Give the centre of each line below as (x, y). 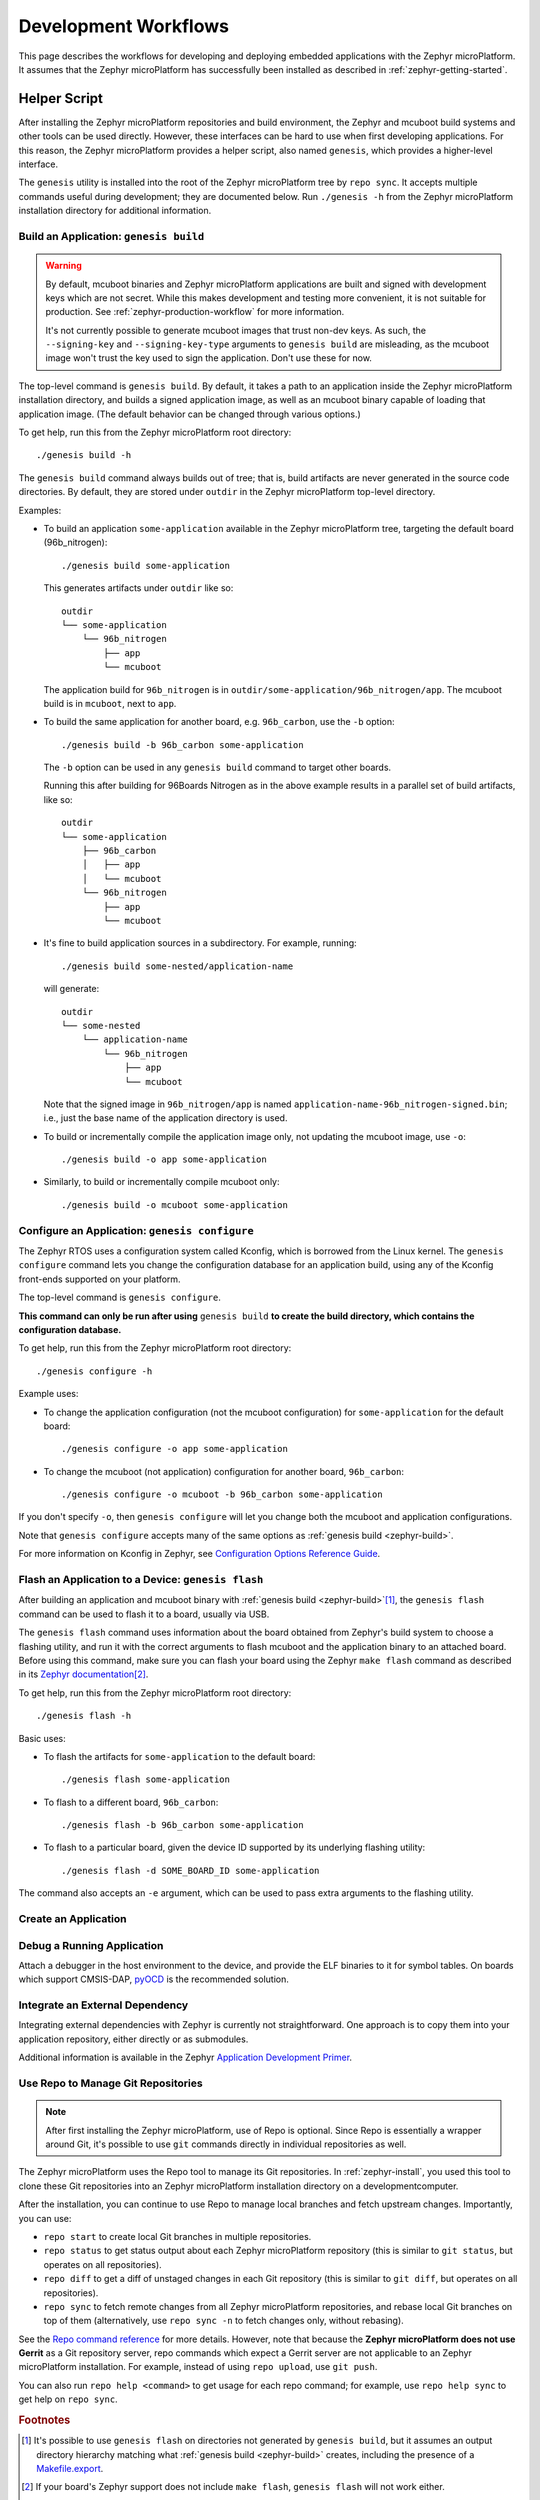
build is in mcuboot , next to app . (110, 703)
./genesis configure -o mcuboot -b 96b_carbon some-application (222, 1494)
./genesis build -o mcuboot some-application (175, 1204)
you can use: (45, 2218)
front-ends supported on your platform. (99, 1279)
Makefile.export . (70, 2469)
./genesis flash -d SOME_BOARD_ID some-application (190, 1870)
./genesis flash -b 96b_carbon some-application (182, 1825)
